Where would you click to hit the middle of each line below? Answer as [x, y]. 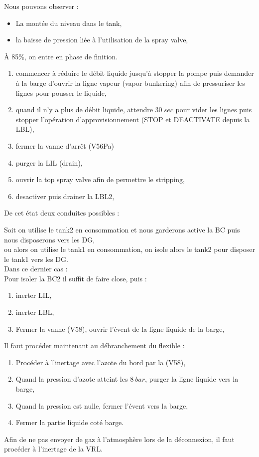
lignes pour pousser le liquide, [61, 93]
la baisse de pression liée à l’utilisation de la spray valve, [102, 40]
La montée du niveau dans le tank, [69, 23]
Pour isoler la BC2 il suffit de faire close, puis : [75, 278]
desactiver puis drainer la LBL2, [65, 196]
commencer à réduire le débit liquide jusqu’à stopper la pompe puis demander [135, 73]
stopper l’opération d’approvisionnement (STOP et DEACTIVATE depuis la [133, 119]
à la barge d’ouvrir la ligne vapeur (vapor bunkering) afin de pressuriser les [130, 83]
